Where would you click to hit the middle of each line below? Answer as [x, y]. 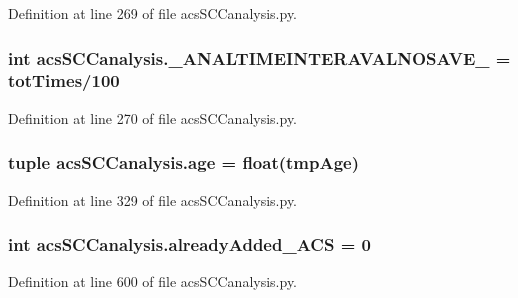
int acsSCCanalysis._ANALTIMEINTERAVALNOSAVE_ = [259, 57]
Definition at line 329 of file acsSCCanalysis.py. [153, 199]
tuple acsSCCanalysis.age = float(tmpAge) [184, 162]
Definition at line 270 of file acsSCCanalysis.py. [153, 117]
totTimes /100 [64, 80]
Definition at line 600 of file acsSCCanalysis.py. [153, 281]
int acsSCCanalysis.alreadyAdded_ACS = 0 [189, 244]
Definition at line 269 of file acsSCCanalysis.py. [153, 13]
